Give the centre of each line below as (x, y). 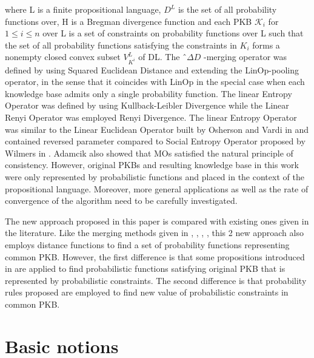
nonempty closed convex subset (63, 57)
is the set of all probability (227, 9)
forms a (266, 45)
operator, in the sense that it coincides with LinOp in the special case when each (155, 82)
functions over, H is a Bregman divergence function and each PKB (129, 21)
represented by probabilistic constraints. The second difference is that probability (156, 280)
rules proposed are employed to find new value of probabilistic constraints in (147, 292)
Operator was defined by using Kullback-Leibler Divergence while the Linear (147, 105)
